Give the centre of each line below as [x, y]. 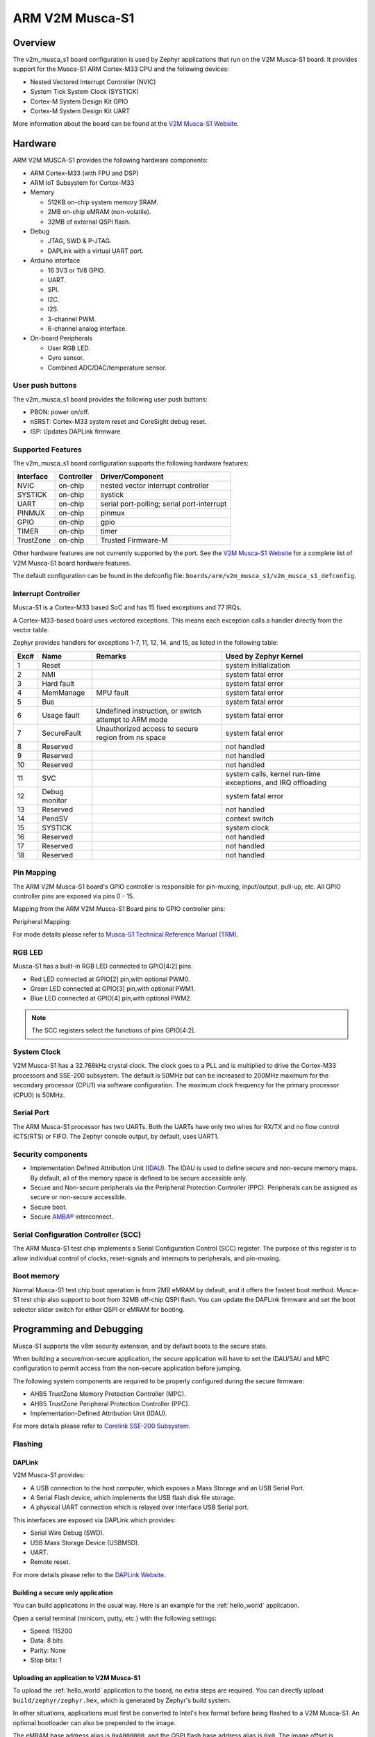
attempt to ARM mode [132, 719]
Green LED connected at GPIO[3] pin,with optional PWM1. [113, 989]
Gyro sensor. [66, 358]
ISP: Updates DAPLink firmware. [76, 431]
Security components [50, 1154]
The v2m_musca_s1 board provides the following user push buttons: [110, 399]
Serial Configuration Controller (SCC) [77, 1235]
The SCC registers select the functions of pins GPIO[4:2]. [114, 1030]
